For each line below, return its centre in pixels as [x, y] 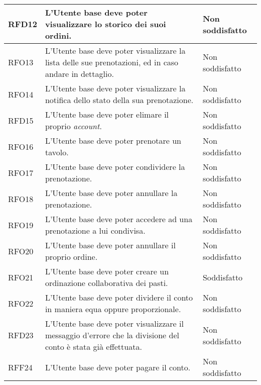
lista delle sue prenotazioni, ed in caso [112, 62]
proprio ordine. [71, 257]
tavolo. [57, 152]
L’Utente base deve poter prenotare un [113, 140]
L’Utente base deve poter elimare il [107, 114]
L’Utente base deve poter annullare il [110, 245]
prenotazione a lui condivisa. [95, 230]
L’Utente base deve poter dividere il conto [119, 297]
